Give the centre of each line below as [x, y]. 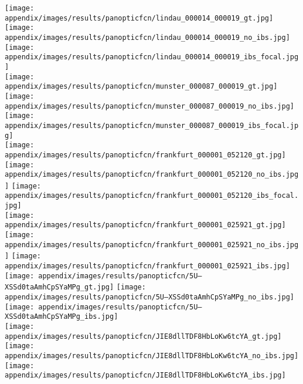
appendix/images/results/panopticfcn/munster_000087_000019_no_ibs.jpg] [149, 106]
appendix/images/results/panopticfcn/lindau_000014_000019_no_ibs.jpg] [147, 37]
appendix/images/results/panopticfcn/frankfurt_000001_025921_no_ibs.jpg [152, 245]
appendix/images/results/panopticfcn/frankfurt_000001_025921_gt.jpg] [145, 225]
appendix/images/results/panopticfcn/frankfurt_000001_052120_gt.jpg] [145, 155]
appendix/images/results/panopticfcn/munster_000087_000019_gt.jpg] [141, 87]
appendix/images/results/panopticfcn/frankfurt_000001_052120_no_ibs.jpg [152, 175]
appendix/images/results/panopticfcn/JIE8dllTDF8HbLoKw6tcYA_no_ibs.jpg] [152, 356]
